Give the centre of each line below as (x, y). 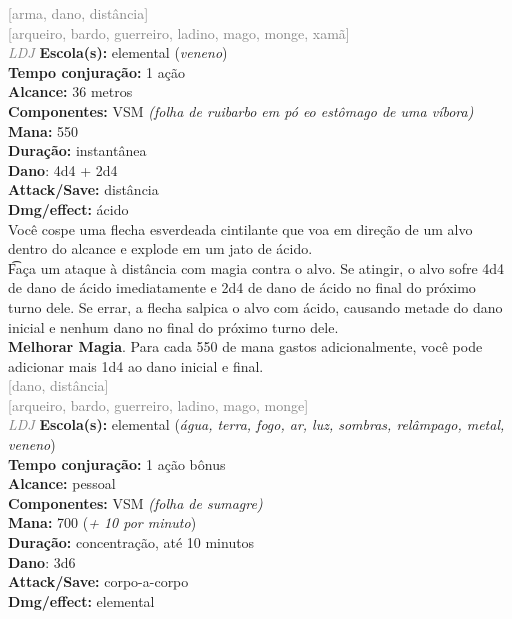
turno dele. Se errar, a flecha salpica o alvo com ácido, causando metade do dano (255, 306)
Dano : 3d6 (42, 561)
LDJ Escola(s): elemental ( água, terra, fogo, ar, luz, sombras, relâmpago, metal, (256, 424)
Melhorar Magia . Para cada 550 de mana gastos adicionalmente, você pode (245, 346)
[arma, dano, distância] (78, 13)
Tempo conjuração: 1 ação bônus (117, 463)
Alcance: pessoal (62, 483)
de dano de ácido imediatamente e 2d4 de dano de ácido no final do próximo (242, 287)
